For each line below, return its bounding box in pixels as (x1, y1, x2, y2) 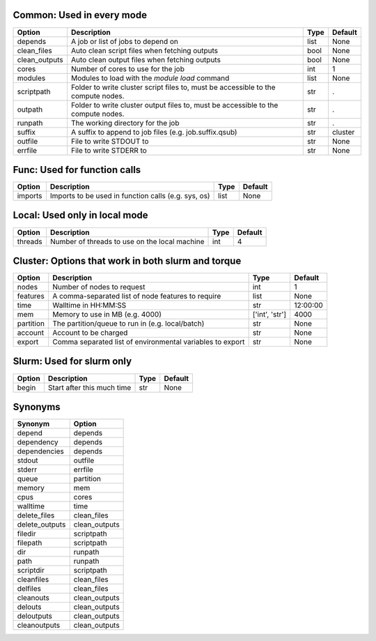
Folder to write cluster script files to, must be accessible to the (70, 82, 276, 92)
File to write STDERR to (70, 145, 148, 155)
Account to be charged (52, 328, 128, 338)
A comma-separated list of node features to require (52, 292, 221, 301)
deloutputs (17, 611, 52, 621)
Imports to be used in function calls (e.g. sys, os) (49, 191, 210, 201)
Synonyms (13, 401, 61, 413)
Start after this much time (47, 382, 132, 392)
